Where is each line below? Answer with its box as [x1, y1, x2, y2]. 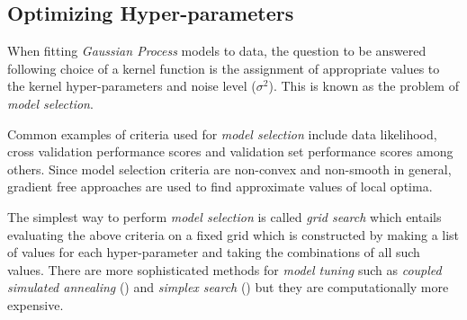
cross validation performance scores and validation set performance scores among [7, 142, 454, 161]
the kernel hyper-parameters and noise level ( [7, 76, 256, 95]
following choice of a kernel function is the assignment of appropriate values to [7, 58, 440, 77]
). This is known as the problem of [268, 76, 459, 95]
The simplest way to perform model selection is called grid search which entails [7, 207, 442, 226]
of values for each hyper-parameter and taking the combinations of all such [7, 243, 420, 262]
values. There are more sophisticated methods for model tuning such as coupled [7, 260, 442, 279]
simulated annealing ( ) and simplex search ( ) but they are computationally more [7, 278, 449, 297]
